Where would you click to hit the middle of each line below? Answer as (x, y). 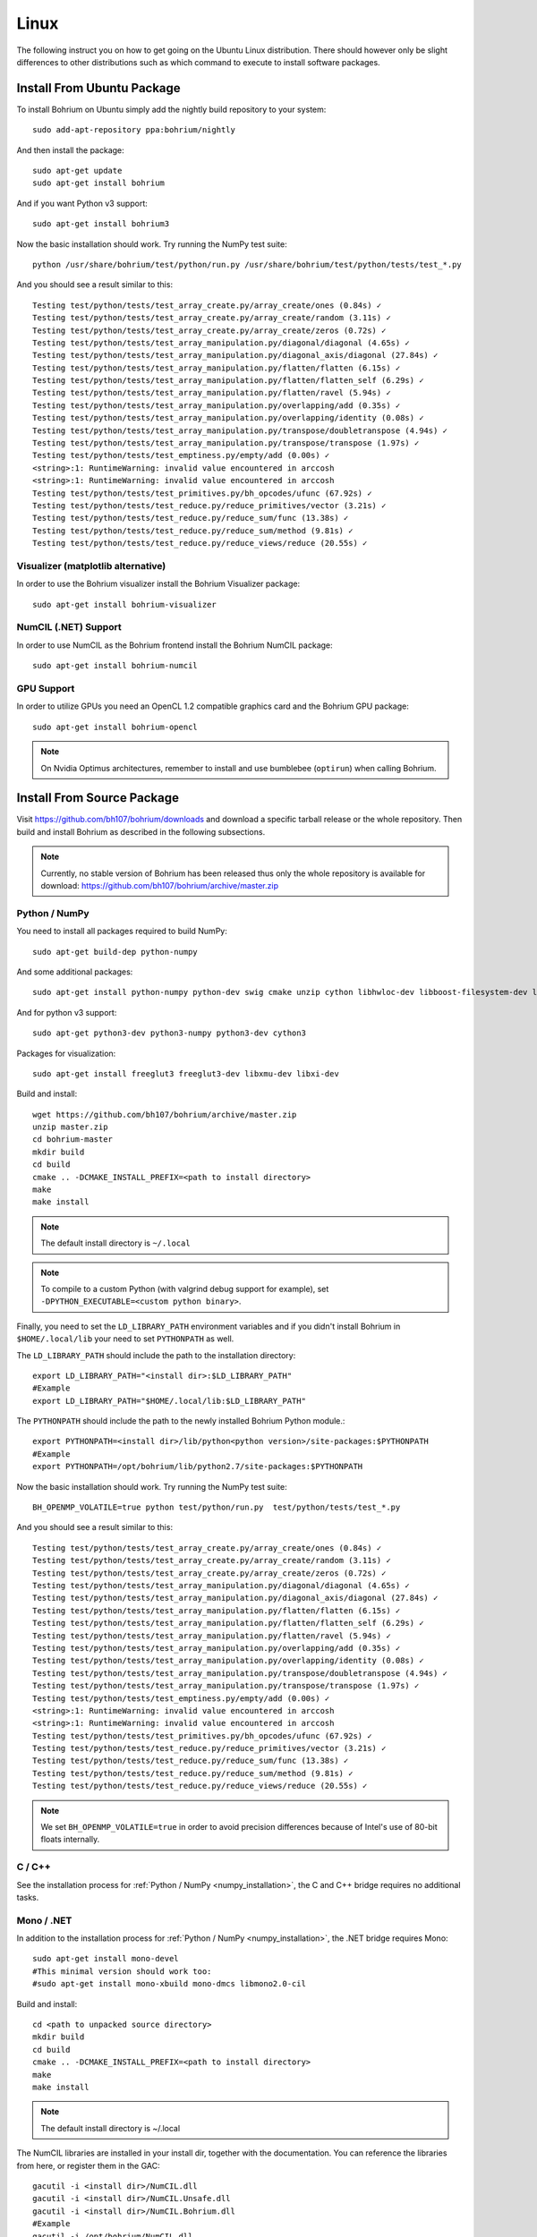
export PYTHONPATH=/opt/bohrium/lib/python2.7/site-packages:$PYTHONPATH (198, 1467)
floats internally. (70, 1840)
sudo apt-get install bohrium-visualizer (124, 604)
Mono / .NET (44, 1920)
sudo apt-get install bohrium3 (101, 224)
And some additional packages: (75, 972)
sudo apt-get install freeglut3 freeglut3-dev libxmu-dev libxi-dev (186, 1073)
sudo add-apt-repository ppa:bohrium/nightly (134, 130)
